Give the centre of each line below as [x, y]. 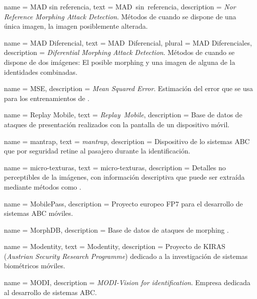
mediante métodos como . [43, 186]
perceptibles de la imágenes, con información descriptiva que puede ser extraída [124, 177]
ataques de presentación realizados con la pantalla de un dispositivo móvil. [117, 124]
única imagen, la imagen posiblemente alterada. [76, 26]
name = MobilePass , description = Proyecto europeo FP [90, 203]
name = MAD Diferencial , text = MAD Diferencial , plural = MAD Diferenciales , [128, 42]
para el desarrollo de [212, 203]
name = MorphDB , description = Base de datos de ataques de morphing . [116, 229]
